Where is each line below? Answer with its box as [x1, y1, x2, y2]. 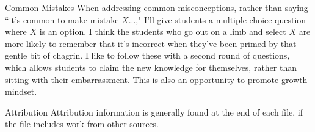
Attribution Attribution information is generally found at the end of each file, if [5, 105, 303, 118]
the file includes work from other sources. [5, 117, 159, 130]
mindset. [5, 85, 37, 98]
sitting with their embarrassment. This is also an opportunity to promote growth [5, 73, 308, 86]
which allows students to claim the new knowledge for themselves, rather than [5, 61, 297, 73]
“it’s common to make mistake [5, 13, 119, 26]
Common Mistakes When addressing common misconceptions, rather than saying [5, 1, 308, 13]
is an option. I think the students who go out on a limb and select [39, 25, 286, 38]
